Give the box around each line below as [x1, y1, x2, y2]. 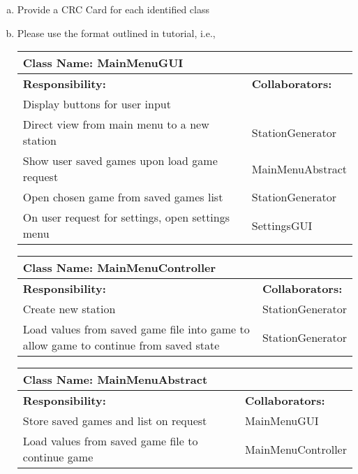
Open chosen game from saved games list [22, 189, 223, 206]
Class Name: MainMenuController [22, 259, 216, 276]
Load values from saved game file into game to [22, 321, 250, 338]
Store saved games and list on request [22, 412, 207, 429]
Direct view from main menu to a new [22, 116, 209, 133]
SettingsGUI [251, 217, 313, 234]
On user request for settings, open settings [22, 209, 230, 226]
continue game [22, 449, 94, 466]
